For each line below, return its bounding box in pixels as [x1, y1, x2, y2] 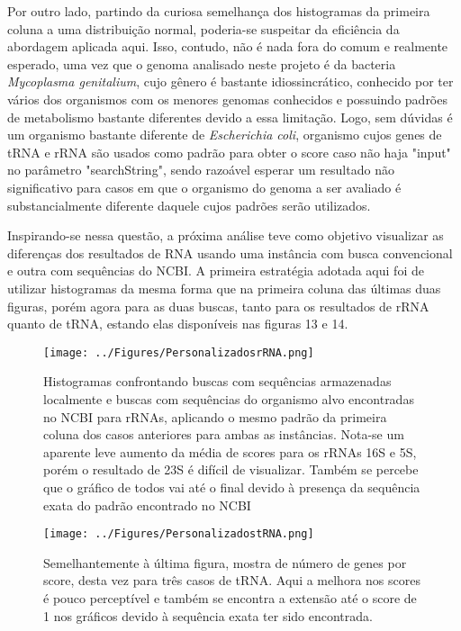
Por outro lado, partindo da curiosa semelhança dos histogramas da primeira [7, 2, 430, 20]
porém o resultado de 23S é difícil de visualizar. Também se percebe [43, 460, 419, 479]
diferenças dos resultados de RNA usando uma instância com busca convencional [7, 243, 453, 262]
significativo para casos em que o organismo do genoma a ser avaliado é [7, 177, 402, 196]
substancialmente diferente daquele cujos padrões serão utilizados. [7, 195, 371, 214]
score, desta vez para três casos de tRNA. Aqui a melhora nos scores [43, 571, 420, 590]
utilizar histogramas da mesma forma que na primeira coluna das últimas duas [7, 278, 441, 297]
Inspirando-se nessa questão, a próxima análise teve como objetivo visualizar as [7, 226, 444, 245]
